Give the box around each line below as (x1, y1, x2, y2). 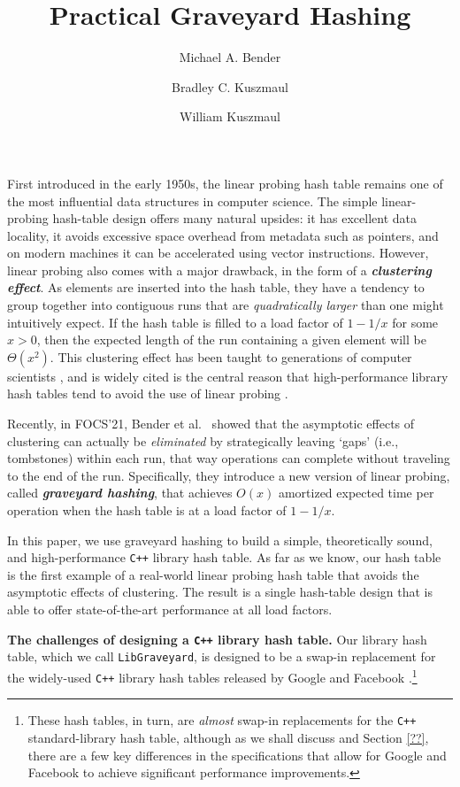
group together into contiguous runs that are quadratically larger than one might (7, 296, 444, 314)
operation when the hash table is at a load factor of (7, 501, 287, 519)
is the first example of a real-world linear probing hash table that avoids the (7, 565, 419, 583)
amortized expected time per (278, 483, 434, 502)
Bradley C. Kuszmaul (172, 77, 288, 96)
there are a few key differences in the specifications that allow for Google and (27, 745, 447, 764)
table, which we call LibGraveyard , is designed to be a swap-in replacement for (7, 647, 436, 666)
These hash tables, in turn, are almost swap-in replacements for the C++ (27, 711, 417, 729)
